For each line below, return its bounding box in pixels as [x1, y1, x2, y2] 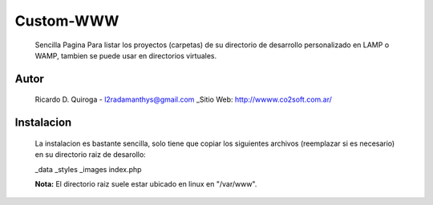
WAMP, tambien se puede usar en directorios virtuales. [34, 50, 217, 60]
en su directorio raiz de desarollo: [34, 150, 146, 159]
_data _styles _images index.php [34, 164, 142, 174]
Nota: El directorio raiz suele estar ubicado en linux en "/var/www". [34, 179, 257, 188]
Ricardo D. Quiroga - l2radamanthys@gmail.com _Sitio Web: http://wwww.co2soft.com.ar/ [34, 94, 333, 104]
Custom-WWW [14, 12, 119, 30]
